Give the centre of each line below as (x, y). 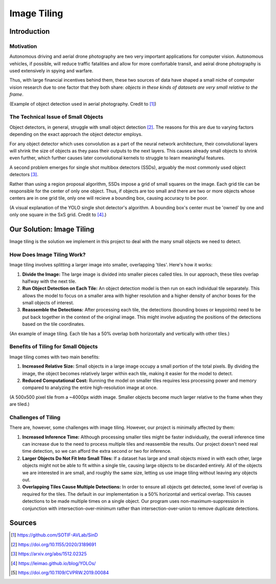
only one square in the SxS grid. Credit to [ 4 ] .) (58, 215)
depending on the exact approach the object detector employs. (76, 134)
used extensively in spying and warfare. (51, 71)
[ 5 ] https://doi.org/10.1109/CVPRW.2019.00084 (60, 573)
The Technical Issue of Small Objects (56, 117)
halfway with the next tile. (49, 281)
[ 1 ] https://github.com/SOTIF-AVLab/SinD (54, 535)
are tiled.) (20, 404)
